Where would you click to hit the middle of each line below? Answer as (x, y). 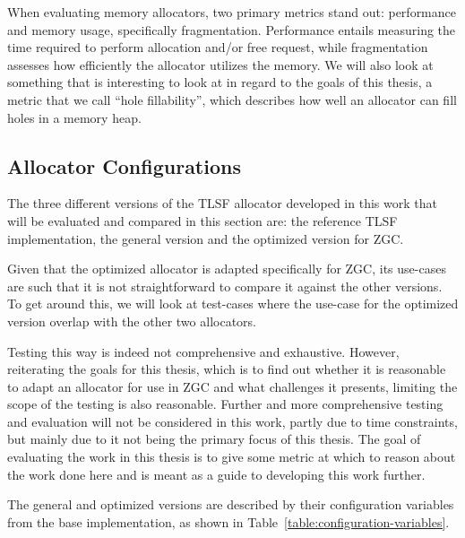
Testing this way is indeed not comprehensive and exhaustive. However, (203, 351)
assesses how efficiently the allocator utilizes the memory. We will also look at (220, 64)
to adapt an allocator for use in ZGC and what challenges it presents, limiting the (232, 386)
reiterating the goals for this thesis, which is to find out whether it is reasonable (227, 369)
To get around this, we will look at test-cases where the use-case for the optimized (233, 304)
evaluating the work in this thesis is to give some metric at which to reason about (232, 457)
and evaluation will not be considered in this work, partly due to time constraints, (232, 421)
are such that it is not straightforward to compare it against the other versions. (225, 286)
